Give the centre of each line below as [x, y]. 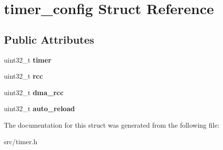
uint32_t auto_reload [39, 108]
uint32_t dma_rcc [34, 92]
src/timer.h [21, 141]
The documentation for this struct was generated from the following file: [112, 125]
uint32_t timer [28, 59]
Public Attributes [49, 39]
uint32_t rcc [24, 76]
